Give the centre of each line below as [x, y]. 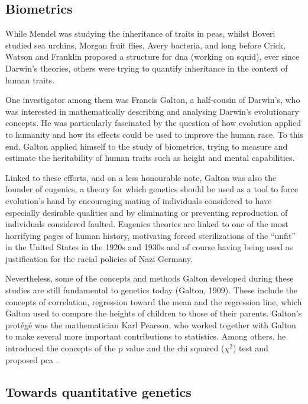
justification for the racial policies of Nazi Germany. [99, 258]
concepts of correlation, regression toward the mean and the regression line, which [154, 301]
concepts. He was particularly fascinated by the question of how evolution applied [153, 123]
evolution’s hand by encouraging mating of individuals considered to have [139, 200]
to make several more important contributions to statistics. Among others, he [146, 336]
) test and [250, 348]
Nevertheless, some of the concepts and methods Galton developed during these [150, 278]
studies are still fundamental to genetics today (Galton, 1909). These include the [152, 290]
